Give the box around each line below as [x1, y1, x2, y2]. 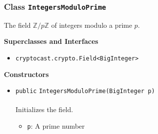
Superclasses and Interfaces [4, 36, 99, 46]
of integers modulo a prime [51, 19, 132, 30]
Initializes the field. [15, 104, 73, 115]
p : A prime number [27, 121, 85, 131]
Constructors [4, 69, 49, 79]
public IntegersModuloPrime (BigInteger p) [15, 88, 155, 95]
